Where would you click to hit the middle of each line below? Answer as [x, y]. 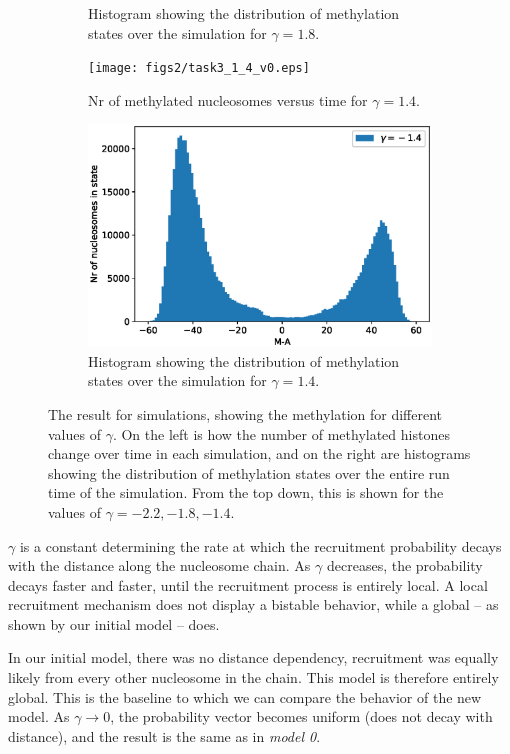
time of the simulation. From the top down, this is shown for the [246, 492]
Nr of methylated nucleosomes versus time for [228, 99]
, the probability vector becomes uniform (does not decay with [301, 716]
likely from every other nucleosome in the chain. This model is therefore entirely [253, 677]
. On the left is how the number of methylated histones [281, 433]
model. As [39, 716]
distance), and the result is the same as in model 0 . [164, 735]
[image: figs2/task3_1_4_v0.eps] [199, 68]
